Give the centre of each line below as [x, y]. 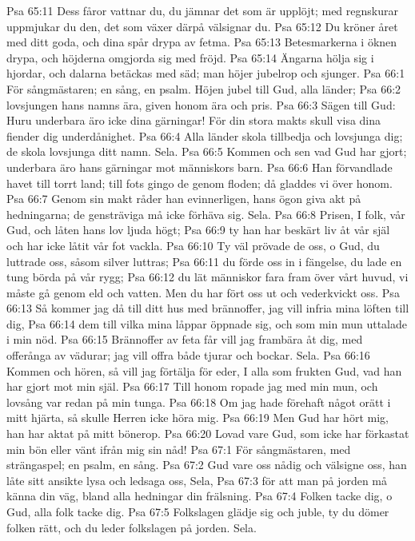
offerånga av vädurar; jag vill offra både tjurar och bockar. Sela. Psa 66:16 [188, 355]
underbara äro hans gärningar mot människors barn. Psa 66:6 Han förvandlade [200, 167]
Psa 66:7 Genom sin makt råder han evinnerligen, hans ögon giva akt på [184, 199]
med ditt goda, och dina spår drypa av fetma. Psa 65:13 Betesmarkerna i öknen [202, 42]
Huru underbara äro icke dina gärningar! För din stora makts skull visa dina [194, 120]
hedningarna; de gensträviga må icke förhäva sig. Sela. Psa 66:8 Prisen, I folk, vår [206, 214]
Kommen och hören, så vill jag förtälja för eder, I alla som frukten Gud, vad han [204, 370]
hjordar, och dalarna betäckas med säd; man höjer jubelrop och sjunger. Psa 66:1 [206, 73]
